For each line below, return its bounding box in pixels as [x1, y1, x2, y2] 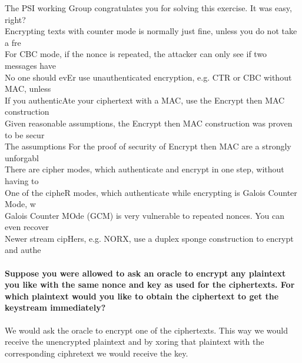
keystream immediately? [5, 301, 106, 314]
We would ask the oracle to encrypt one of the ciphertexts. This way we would [5, 324, 288, 336]
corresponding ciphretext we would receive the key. [5, 347, 188, 359]
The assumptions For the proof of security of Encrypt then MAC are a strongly [5, 140, 291, 152]
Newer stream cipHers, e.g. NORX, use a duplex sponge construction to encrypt [5, 232, 294, 244]
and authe [5, 244, 41, 256]
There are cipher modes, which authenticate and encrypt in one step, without [5, 163, 284, 175]
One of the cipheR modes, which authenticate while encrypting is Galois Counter [5, 186, 297, 198]
